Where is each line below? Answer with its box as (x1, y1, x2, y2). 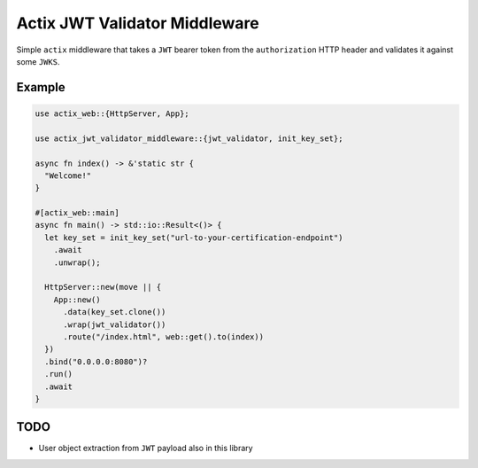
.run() (44, 369, 73, 379)
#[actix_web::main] (35, 208, 119, 218)
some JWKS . (16, 56, 60, 66)
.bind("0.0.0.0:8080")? (44, 356, 148, 367)
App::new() (53, 294, 101, 305)
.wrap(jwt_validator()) (63, 319, 166, 330)
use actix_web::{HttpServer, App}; (35, 108, 189, 119)
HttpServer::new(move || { (44, 282, 162, 292)
